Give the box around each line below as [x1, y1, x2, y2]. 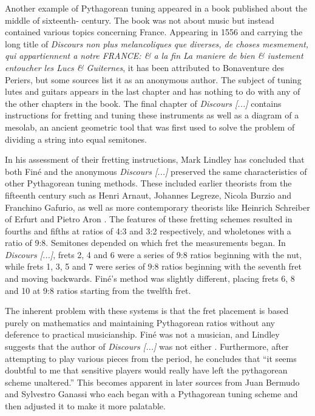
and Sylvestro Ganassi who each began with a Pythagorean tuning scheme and [5, 387, 298, 400]
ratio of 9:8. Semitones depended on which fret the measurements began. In [5, 236, 286, 249]
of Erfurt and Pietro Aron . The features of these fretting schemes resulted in [5, 213, 293, 225]
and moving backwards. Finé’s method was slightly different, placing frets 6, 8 [5, 272, 295, 285]
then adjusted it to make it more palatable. [5, 400, 166, 412]
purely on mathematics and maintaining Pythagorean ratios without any [5, 316, 276, 329]
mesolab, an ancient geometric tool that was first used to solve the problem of [5, 120, 295, 133]
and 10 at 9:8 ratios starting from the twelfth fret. [5, 284, 191, 296]
